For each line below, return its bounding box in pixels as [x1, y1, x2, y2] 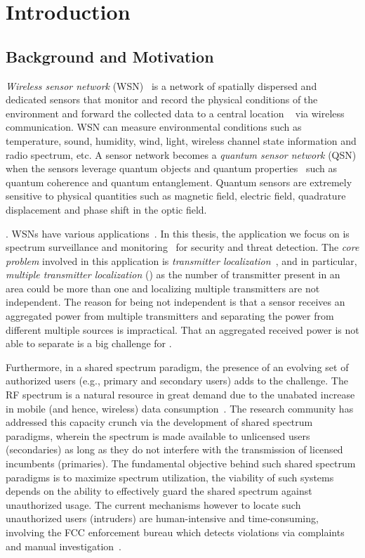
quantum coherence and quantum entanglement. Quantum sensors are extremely [6, 174, 352, 189]
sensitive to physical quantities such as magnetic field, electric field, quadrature [6, 188, 346, 203]
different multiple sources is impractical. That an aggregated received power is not [6, 322, 359, 337]
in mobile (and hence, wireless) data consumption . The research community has [6, 401, 354, 415]
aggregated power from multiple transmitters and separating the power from [6, 309, 334, 323]
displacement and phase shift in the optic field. [6, 202, 207, 216]
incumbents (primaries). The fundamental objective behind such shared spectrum [6, 456, 356, 471]
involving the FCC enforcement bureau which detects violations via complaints [6, 524, 345, 539]
